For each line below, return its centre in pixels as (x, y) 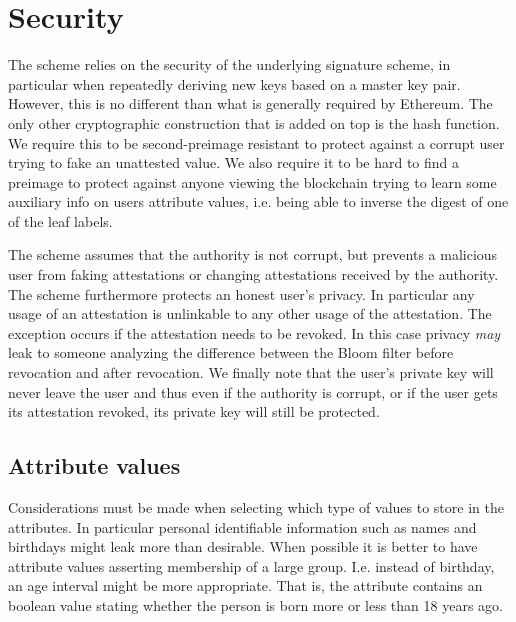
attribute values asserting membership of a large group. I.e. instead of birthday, (251, 565)
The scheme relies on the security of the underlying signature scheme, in (229, 64)
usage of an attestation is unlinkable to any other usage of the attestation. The (250, 313)
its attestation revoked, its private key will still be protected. (194, 411)
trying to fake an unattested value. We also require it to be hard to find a (234, 162)
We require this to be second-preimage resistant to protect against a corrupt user (256, 142)
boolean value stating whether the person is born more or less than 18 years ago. (255, 604)
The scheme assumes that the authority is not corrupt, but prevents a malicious (253, 254)
